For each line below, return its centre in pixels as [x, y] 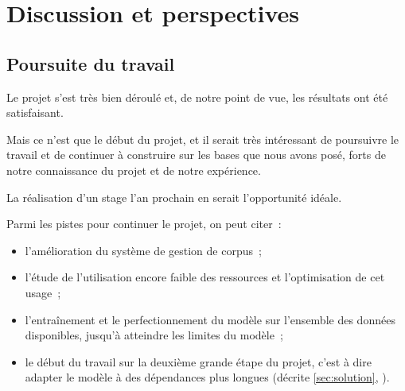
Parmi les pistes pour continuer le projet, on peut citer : [144, 224]
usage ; [43, 292]
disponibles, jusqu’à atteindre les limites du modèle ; [154, 335]
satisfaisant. [35, 112]
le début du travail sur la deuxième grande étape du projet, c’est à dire [198, 361]
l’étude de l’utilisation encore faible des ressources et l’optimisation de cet [205, 277]
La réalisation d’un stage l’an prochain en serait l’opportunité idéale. [174, 197]
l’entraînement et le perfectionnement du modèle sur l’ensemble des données [210, 319]
